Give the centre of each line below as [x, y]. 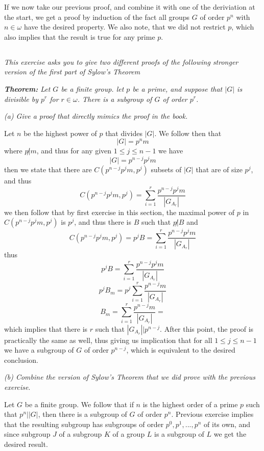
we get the [230, 434]
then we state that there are [48, 169]
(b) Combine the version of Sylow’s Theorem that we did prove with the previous [130, 377]
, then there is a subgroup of [82, 414]
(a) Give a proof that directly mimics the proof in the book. [96, 116]
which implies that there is [46, 328]
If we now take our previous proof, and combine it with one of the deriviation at [130, 7]
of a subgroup [80, 434]
